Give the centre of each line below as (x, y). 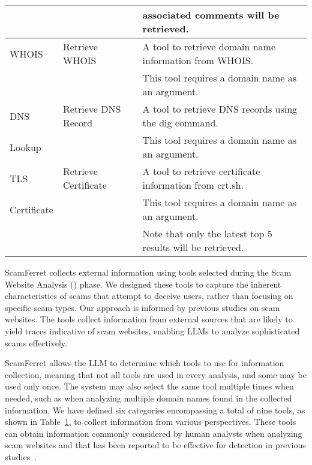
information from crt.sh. (193, 185)
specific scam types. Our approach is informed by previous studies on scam (142, 307)
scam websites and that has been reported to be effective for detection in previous (155, 445)
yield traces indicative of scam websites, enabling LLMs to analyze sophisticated (152, 330)
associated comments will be (211, 15)
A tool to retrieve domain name (209, 46)
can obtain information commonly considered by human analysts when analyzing (154, 433)
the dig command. (180, 123)
